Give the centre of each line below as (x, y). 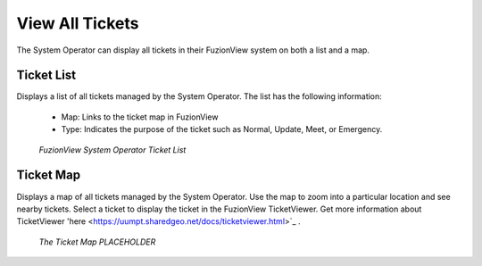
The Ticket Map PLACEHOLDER (97, 242)
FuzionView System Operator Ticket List (112, 150)
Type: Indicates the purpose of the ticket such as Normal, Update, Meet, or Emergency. (222, 129)
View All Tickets (78, 23)
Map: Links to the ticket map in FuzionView (140, 117)
